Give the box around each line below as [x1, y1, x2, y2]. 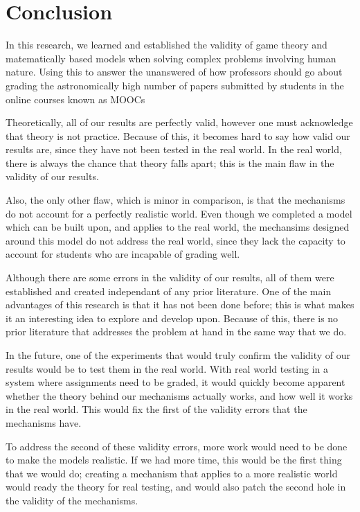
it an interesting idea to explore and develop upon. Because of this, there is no [6, 310, 339, 325]
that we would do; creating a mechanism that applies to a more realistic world [6, 466, 338, 480]
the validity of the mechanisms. [6, 493, 138, 507]
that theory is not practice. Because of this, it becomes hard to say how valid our [6, 128, 350, 143]
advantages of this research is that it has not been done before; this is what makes [6, 297, 354, 312]
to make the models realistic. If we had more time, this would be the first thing [6, 452, 342, 467]
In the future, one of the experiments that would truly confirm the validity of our [6, 348, 351, 362]
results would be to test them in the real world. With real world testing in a [6, 361, 328, 376]
